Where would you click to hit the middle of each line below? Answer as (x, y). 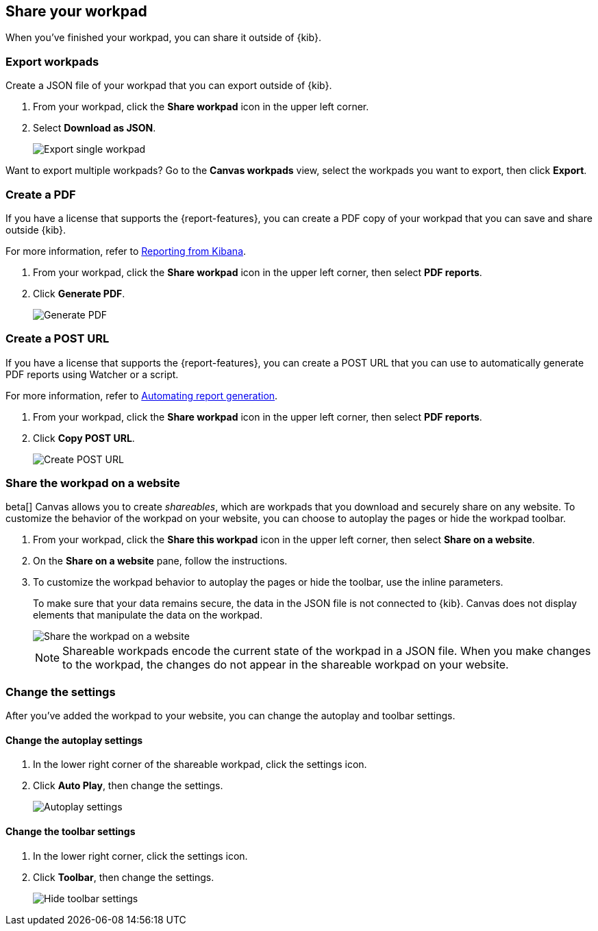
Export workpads (52, 61)
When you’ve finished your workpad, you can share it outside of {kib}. (163, 38)
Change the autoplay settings (74, 740)
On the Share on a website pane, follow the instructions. (160, 561)
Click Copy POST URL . (84, 438)
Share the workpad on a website (93, 483)
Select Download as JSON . (95, 128)
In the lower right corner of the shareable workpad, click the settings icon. (200, 765)
